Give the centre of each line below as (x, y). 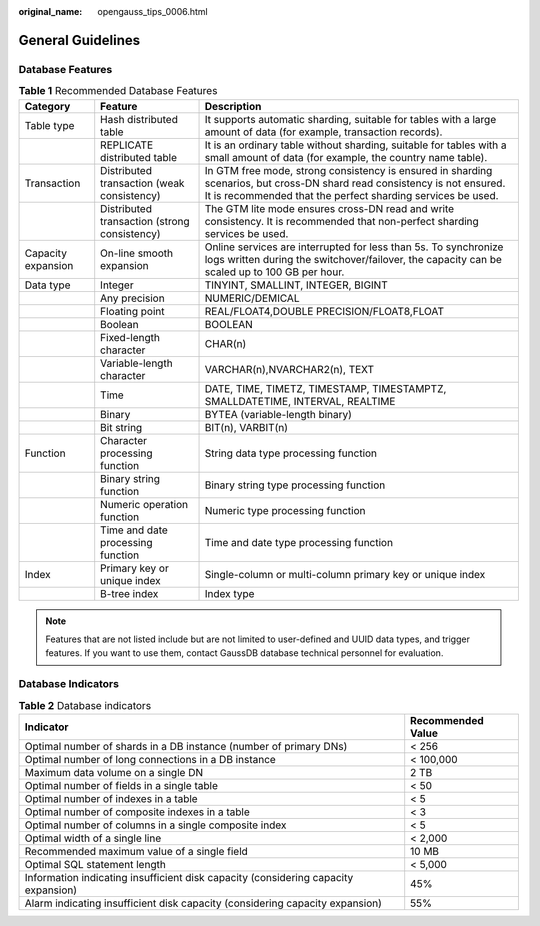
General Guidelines (79, 40)
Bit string (121, 427)
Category (47, 106)
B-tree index (129, 593)
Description (233, 106)
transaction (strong (145, 221)
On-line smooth (137, 253)
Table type (49, 125)
